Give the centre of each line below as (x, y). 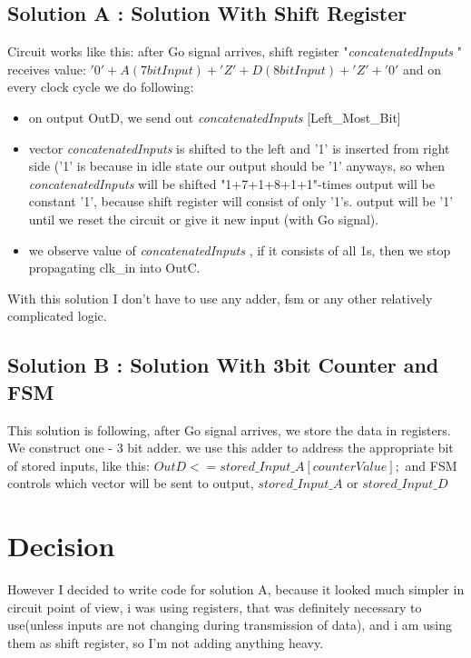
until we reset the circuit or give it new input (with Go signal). (204, 219)
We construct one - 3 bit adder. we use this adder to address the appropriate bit (231, 448)
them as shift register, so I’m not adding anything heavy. (166, 642)
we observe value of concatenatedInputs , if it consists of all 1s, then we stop (240, 249)
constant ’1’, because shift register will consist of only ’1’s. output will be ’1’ (241, 201)
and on (422, 69)
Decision (61, 546)
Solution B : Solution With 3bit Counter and (223, 365)
